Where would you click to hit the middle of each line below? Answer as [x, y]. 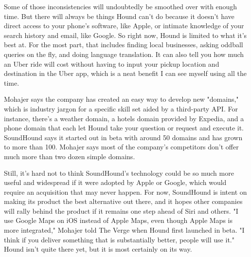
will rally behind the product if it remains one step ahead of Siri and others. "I [121, 211]
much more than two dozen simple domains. [70, 156]
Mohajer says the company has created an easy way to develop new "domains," [121, 99]
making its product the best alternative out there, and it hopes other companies [123, 201]
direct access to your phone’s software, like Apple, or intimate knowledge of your [124, 26]
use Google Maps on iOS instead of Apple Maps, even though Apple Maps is [118, 220]
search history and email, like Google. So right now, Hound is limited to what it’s [125, 35]
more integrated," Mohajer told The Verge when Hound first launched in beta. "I [124, 230]
